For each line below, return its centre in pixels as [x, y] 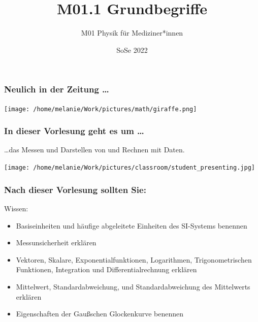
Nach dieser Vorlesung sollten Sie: [75, 189]
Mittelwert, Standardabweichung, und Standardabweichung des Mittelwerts [133, 286]
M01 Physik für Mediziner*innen [132, 33]
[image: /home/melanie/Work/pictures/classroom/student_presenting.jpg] [130, 168]
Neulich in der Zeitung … [57, 89]
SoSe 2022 [132, 50]
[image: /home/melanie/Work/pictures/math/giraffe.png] [101, 109]
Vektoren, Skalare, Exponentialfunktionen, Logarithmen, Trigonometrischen [134, 259]
